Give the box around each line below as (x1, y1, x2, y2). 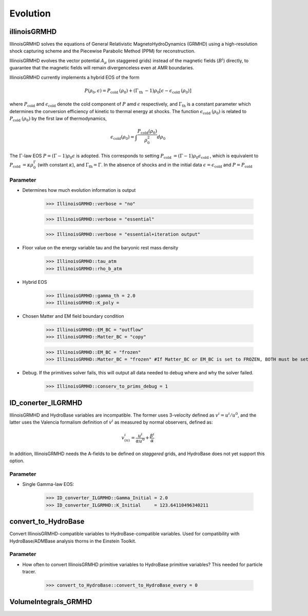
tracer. (22, 569, 36, 575)
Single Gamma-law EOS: (22, 481, 74, 487)
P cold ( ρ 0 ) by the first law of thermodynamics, (9, 116, 107, 123)
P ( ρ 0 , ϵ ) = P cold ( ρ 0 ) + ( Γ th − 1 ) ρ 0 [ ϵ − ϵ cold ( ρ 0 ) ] (84, 87, 192, 95)
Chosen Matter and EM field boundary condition (22, 313, 124, 319)
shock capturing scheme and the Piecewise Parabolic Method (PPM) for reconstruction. (9, 48, 196, 54)
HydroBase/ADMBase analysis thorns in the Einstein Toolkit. (9, 538, 137, 544)
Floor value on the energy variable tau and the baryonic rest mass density (22, 245, 179, 251)
